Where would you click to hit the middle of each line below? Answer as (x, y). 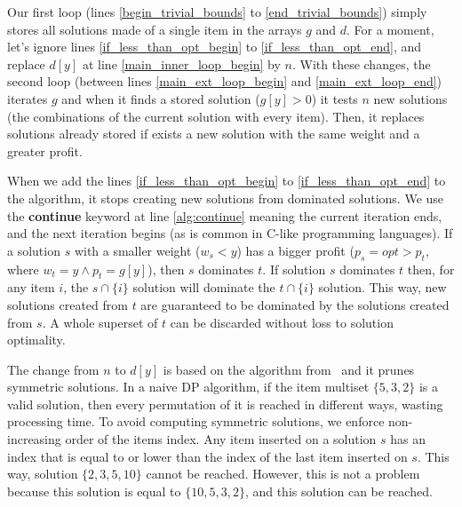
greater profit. (45, 151)
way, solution (43, 474)
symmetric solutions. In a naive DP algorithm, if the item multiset (188, 387)
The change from (53, 369)
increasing (34, 439)
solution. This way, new (382, 287)
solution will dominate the (204, 287)
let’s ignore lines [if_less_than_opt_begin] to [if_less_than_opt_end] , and (215, 47)
